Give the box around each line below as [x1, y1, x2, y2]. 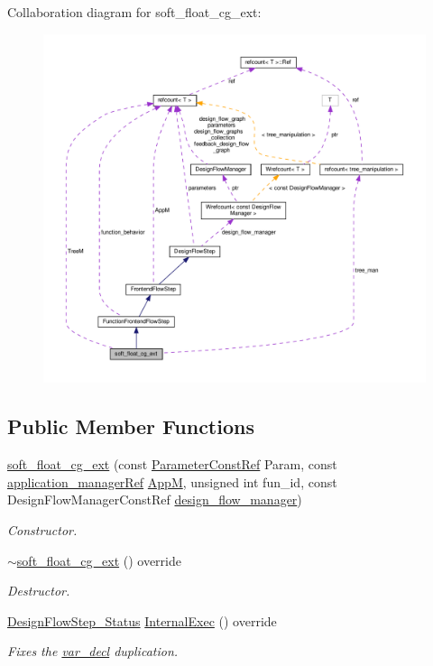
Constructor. [7, 520, 78, 539]
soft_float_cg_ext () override [16, 550, 181, 569]
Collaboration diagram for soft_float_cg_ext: [7, 3, 262, 21]
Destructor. [7, 581, 70, 600]
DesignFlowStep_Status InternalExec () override [7, 611, 277, 630]
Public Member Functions [7, 412, 254, 440]
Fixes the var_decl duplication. [7, 642, 179, 661]
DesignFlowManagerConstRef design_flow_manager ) [7, 490, 302, 509]
